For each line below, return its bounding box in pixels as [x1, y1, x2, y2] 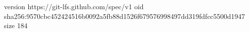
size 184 [4, 20, 28, 31]
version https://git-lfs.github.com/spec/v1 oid [4, 1, 144, 11]
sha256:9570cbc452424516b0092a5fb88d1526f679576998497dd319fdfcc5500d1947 [4, 11, 245, 21]
